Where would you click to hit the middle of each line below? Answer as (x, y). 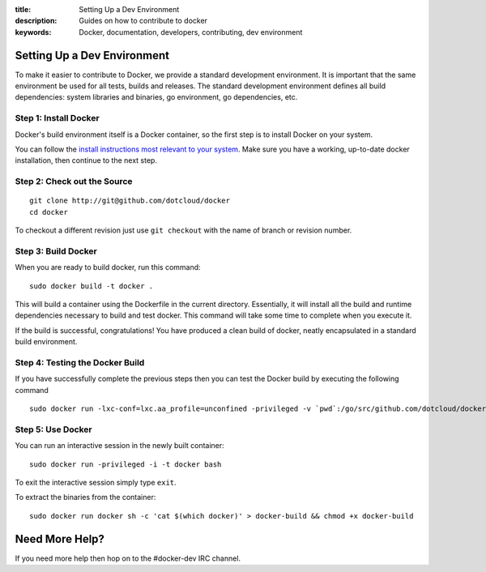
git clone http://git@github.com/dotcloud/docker (130, 201)
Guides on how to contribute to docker (143, 21)
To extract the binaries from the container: (85, 497)
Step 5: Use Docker (53, 429)
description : (36, 21)
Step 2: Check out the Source (74, 181)
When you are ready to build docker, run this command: (108, 267)
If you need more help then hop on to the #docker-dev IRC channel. (128, 558)
